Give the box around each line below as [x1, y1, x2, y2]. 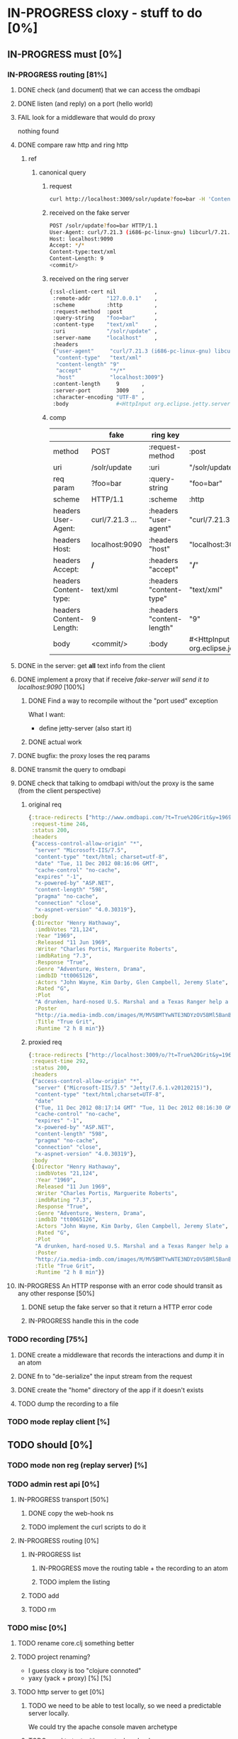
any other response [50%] [17, 1289, 95, 1298]
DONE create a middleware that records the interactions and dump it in [17, 1350, 225, 1359]
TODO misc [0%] [7, 1623, 67, 1633]
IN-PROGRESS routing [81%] [7, 70, 108, 79]
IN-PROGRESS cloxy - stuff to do [7, 5, 203, 21]
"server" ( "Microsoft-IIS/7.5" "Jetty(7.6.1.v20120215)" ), [34, 1084, 212, 1091]
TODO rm [28, 1605, 57, 1614]
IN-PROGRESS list [28, 1550, 81, 1559]
